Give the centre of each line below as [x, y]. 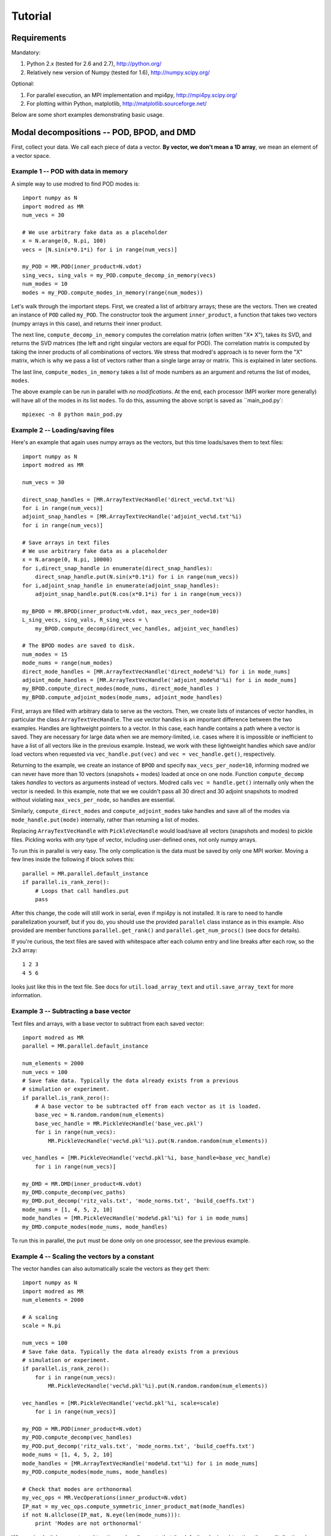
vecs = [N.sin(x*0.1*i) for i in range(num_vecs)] [100, 249]
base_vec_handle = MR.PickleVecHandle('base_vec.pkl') [119, 1123]
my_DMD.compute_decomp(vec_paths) [74, 1192]
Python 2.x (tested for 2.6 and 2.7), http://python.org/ [94, 64]
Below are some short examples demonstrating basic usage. [88, 115]
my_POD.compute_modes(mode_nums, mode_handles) [95, 1472]
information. [27, 995]
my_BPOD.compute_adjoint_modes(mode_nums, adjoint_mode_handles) [123, 697]
